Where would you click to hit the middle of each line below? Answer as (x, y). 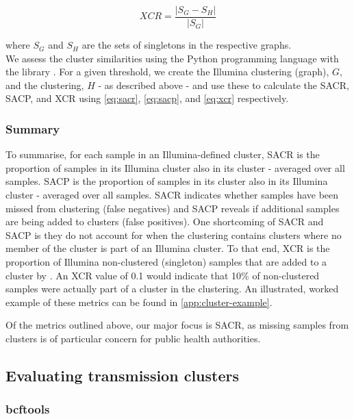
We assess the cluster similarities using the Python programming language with (172, 58)
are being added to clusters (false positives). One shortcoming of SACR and (165, 221)
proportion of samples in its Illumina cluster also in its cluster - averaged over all (175, 167)
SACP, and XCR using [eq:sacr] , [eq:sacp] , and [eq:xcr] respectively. (147, 98)
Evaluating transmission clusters (122, 375)
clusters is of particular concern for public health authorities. (133, 338)
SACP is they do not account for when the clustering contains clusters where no (174, 234)
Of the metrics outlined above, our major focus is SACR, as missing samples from (177, 325)
